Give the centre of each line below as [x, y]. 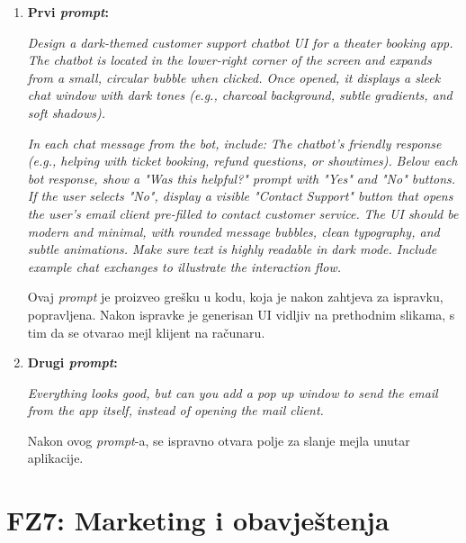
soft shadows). [67, 112]
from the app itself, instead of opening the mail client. [175, 410]
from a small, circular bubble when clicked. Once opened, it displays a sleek [234, 77]
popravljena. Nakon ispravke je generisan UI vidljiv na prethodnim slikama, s [241, 314]
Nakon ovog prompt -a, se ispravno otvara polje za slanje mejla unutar [219, 440]
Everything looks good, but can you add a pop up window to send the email [233, 392]
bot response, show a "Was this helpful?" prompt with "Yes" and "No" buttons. [242, 178]
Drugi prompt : [72, 362]
